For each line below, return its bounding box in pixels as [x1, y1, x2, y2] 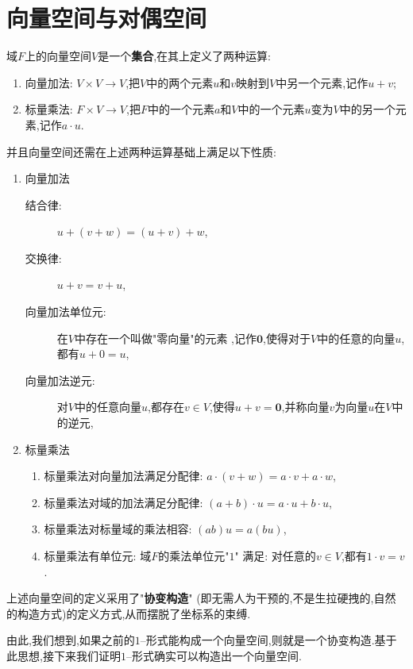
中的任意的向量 [317, 329, 396, 346]
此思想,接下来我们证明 [6, 647, 121, 663]
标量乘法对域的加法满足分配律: [44, 494, 203, 510]
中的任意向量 [74, 398, 141, 415]
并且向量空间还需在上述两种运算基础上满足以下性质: [6, 143, 276, 160]
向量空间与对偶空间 [6, 2, 207, 34]
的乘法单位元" [158, 548, 230, 563]
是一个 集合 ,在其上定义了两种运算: [98, 48, 271, 64]
